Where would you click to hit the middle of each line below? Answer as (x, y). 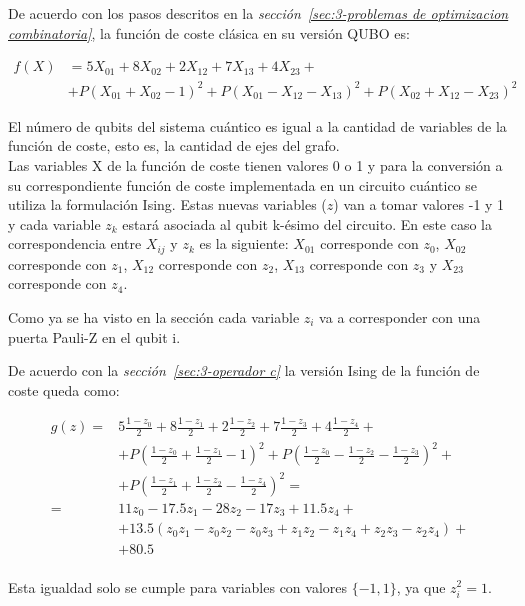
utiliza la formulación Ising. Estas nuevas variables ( (167, 204)
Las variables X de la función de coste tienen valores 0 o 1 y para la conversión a (255, 164)
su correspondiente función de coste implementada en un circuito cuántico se (243, 184)
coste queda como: (64, 389)
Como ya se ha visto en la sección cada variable (154, 316)
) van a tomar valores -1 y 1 (419, 204)
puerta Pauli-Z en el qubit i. (94, 336)
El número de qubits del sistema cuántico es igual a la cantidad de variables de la (257, 125)
